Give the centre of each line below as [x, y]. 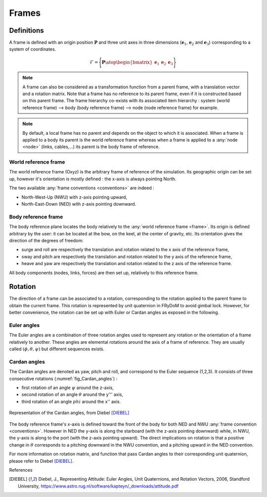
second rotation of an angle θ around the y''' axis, [72, 394]
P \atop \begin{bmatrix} [127, 62]
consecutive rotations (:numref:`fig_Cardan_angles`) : [63, 379]
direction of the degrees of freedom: [46, 240]
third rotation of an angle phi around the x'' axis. [71, 401]
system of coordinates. [33, 49]
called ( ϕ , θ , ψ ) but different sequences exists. [57, 349]
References [21, 470]
